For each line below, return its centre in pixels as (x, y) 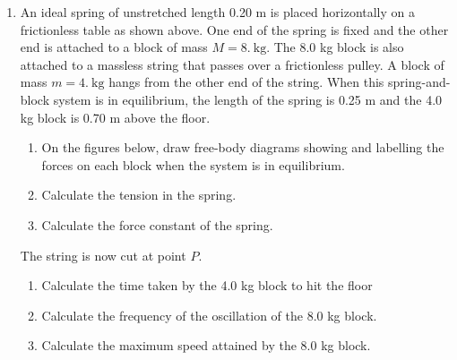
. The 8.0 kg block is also (335, 47)
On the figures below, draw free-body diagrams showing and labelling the (243, 147)
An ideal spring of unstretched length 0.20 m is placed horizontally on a (217, 12)
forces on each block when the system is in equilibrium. (193, 164)
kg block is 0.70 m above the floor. (115, 117)
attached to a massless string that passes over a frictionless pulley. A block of (232, 64)
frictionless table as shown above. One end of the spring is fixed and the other (234, 29)
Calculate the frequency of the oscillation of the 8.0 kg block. (209, 315)
